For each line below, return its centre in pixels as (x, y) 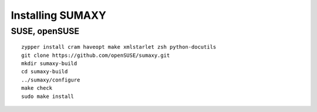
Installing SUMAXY (59, 15)
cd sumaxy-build (45, 72)
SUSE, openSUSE (45, 31)
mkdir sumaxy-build (49, 63)
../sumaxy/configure (51, 80)
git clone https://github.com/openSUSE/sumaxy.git (96, 55)
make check (37, 88)
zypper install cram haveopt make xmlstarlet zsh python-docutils (119, 47)
